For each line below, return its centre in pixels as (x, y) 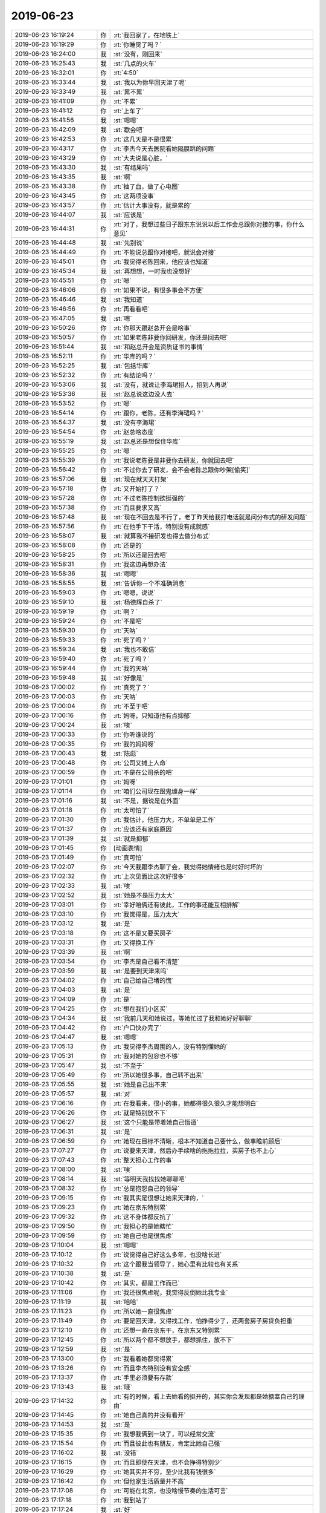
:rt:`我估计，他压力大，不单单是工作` (165, 819)
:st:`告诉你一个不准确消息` (150, 583)
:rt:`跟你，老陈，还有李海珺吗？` (158, 413)
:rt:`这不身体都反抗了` (143, 1216)
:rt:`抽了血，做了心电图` (146, 186)
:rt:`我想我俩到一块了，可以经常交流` (165, 1434)
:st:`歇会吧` (129, 130)
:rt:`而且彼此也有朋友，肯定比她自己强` (168, 1443)
